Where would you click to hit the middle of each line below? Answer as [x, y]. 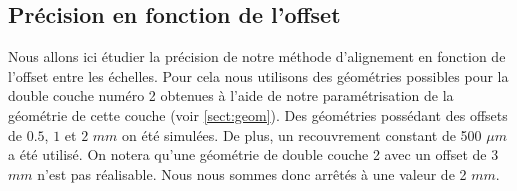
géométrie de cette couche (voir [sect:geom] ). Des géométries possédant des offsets [258, 114]
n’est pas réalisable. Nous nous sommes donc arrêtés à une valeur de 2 [252, 173]
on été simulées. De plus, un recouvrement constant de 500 [302, 134]
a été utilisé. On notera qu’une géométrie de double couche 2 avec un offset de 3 [253, 154]
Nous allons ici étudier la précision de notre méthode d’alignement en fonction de [257, 56]
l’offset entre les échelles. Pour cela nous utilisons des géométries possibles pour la [258, 75]
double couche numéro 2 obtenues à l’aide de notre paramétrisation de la [231, 95]
